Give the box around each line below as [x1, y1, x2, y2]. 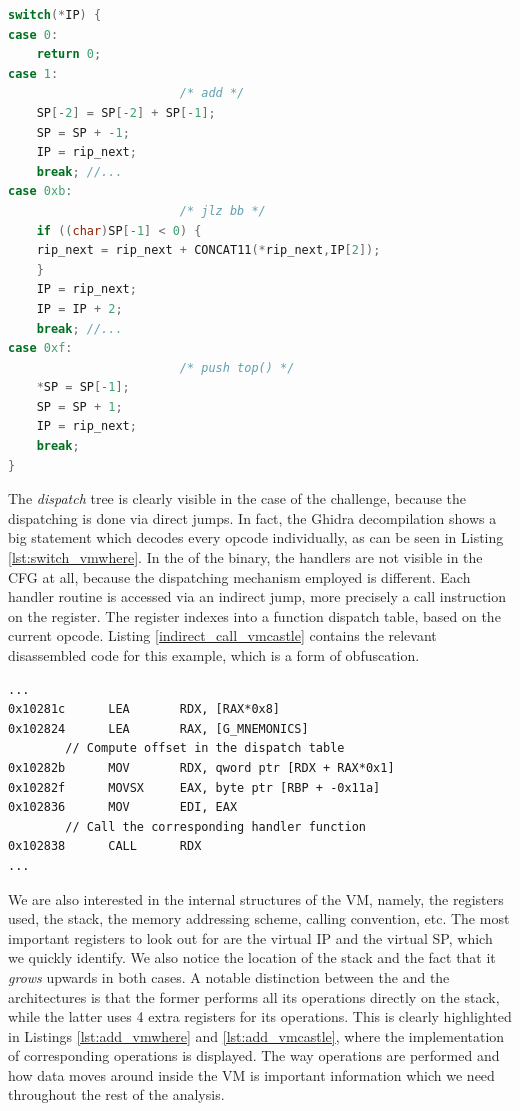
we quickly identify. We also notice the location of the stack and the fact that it [8, 947, 496, 968]
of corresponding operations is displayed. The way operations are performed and [8, 1045, 500, 1066]
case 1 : [8, 66, 59, 81]
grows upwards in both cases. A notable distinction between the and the [8, 966, 450, 987]
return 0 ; [36, 47, 102, 62]
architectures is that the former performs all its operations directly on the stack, [8, 986, 500, 1007]
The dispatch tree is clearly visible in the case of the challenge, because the [8, 488, 467, 509]
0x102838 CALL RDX [8, 839, 202, 854]
